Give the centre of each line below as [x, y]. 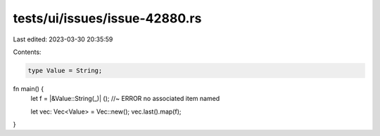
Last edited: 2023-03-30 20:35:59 [63, 39]
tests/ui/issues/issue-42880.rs [107, 18]
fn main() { [28, 88]
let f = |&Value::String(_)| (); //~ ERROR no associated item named [125, 99]
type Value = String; [65, 70]
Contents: [27, 52]
